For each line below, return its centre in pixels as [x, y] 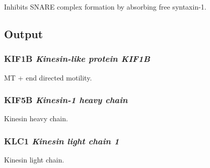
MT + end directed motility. [48, 77]
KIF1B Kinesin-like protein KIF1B [77, 59]
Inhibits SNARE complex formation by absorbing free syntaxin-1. [105, 7]
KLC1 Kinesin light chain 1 [62, 141]
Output [24, 33]
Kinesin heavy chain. [36, 118]
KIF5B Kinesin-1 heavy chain [66, 100]
